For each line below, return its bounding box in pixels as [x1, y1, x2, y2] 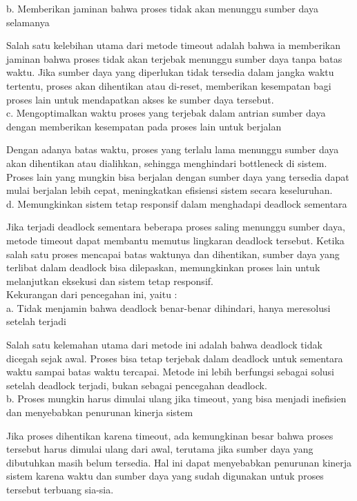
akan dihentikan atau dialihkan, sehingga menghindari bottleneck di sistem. [6, 155, 327, 170]
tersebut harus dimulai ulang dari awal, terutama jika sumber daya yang [6, 442, 313, 456]
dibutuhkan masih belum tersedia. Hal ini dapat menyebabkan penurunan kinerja [6, 455, 352, 469]
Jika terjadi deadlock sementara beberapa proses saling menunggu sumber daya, [6, 219, 345, 234]
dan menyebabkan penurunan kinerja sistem [6, 405, 193, 420]
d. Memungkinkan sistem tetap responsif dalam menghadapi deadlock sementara [6, 196, 347, 210]
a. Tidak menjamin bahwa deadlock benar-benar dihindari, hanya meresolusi [6, 300, 331, 315]
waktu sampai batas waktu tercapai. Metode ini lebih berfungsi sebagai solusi [6, 364, 335, 379]
